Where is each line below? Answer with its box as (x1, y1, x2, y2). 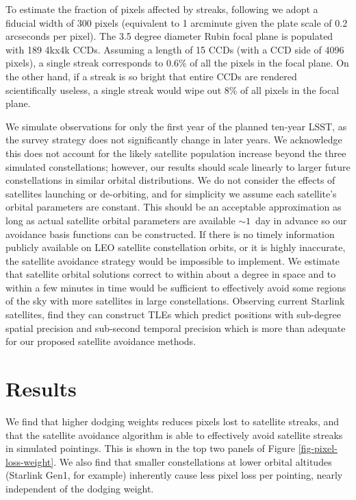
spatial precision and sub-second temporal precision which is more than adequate (5, 320, 346, 335)
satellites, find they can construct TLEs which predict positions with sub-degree (5, 307, 341, 322)
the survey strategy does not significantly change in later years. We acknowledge (5, 132, 342, 147)
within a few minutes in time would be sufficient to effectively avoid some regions (5, 280, 346, 294)
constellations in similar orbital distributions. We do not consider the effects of (5, 173, 335, 187)
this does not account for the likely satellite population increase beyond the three (5, 145, 346, 160)
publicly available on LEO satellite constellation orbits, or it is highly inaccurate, (5, 240, 346, 254)
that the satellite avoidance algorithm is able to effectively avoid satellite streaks (5, 427, 343, 442)
